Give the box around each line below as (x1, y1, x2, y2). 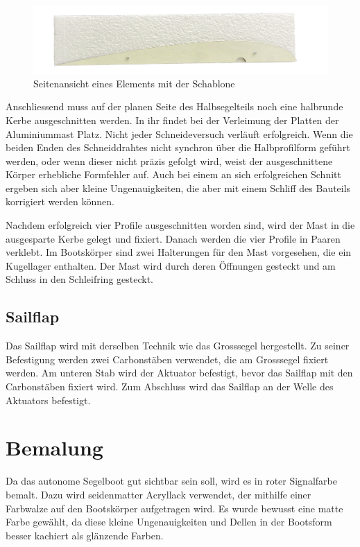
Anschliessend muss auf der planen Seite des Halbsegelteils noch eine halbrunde (6, 99, 343, 114)
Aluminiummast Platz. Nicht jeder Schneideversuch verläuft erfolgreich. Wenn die (6, 126, 353, 141)
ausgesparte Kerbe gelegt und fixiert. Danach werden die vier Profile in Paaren (6, 231, 341, 245)
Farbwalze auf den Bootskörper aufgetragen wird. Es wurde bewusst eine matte (6, 501, 343, 515)
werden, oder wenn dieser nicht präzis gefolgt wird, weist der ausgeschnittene (6, 153, 333, 168)
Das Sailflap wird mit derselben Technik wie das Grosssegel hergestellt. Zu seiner (6, 338, 350, 353)
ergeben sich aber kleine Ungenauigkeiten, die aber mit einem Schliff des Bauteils (6, 180, 351, 195)
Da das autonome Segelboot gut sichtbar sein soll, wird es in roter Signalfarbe (6, 474, 337, 488)
